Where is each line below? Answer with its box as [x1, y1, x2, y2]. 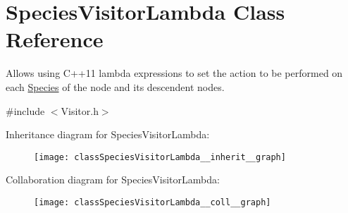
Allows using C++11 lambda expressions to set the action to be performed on [6, 66, 343, 80]
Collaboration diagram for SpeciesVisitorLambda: [6, 172, 220, 187]
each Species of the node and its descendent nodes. [6, 79, 225, 94]
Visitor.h [61, 103, 99, 118]
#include [6, 103, 45, 118]
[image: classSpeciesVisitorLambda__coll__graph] [34, 197, 271, 207]
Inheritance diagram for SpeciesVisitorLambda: [6, 127, 210, 142]
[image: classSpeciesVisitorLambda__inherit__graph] [34, 152, 286, 162]
